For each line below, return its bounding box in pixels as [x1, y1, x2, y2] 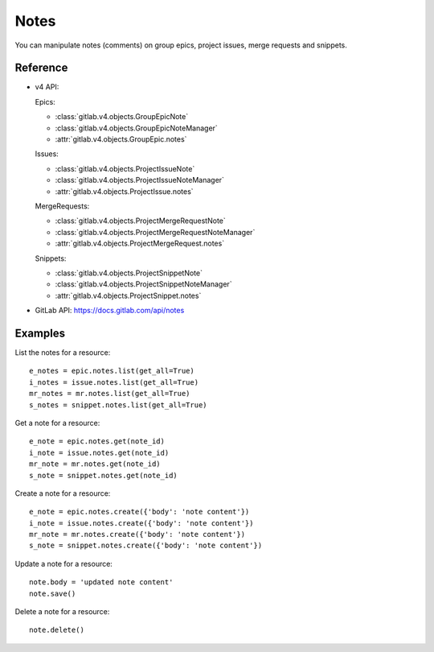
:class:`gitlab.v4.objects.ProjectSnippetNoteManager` [55, 279, 232, 289]
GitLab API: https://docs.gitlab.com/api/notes [35, 306, 185, 316]
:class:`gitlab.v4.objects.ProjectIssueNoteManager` [55, 175, 225, 185]
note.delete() [29, 625, 84, 635]
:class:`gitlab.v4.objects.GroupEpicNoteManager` [55, 123, 219, 133]
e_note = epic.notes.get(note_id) [29, 437, 165, 446]
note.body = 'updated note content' [29, 578, 174, 587]
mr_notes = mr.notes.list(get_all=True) [29, 389, 190, 398]
